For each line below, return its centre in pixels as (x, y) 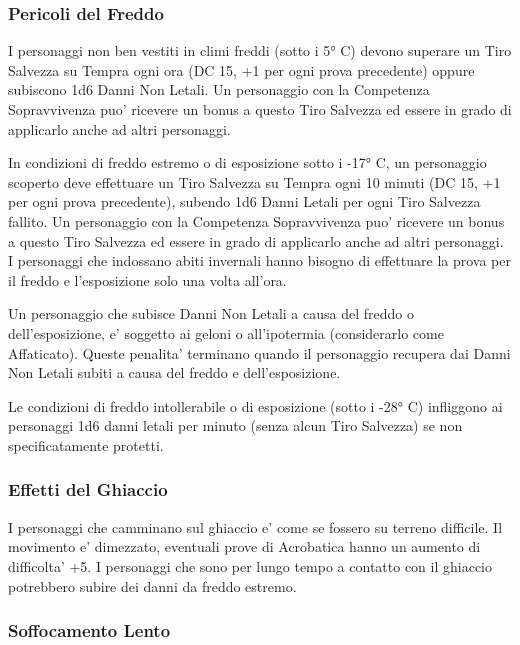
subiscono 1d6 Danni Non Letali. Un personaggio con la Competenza (219, 89)
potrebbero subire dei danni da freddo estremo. (152, 585)
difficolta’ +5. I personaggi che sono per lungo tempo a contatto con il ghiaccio (250, 565)
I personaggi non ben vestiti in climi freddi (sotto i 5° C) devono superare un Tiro (260, 50)
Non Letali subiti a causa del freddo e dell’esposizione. (174, 372)
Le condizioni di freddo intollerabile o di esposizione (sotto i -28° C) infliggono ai (255, 405)
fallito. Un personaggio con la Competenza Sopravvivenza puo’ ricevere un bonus (256, 220)
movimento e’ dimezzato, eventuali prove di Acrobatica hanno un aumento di (244, 546)
